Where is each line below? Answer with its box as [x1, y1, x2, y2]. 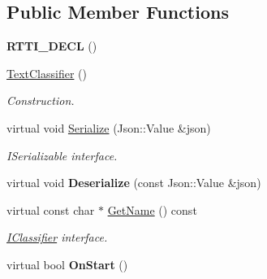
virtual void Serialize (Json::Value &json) [6, 119, 211, 136]
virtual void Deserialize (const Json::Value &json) [6, 174, 261, 191]
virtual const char [6, 201, 95, 218]
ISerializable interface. [6, 146, 118, 163]
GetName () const [107, 201, 197, 218]
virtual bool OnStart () [6, 255, 128, 272]
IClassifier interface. [6, 229, 108, 246]
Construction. [6, 92, 75, 109]
